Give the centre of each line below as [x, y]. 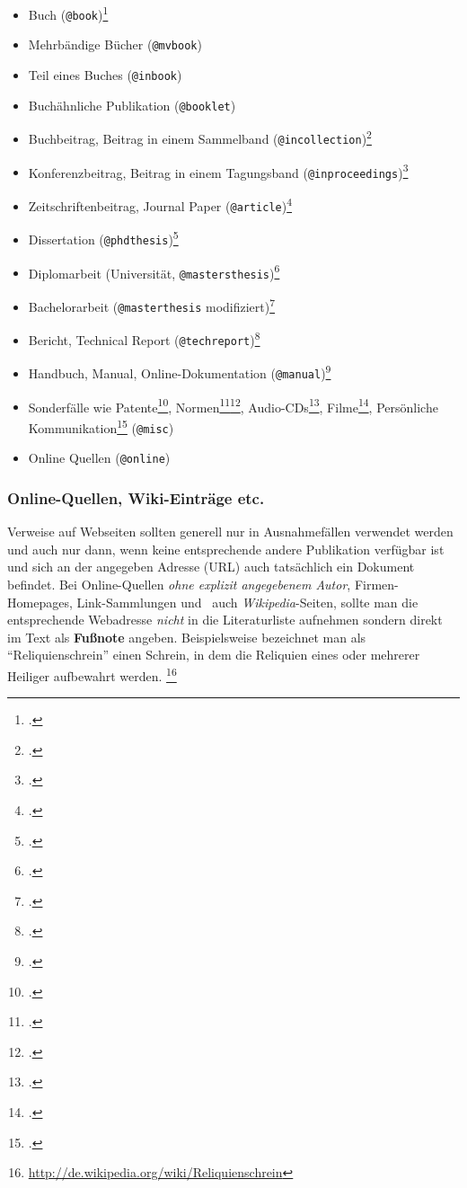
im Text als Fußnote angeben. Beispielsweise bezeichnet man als [187, 637]
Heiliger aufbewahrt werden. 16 [92, 674]
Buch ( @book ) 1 [68, 13]
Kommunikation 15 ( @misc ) [101, 426]
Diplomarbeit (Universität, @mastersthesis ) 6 [154, 271]
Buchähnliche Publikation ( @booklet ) [132, 105]
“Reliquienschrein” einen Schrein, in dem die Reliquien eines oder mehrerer [214, 655]
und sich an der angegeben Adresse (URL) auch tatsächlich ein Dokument [211, 567]
